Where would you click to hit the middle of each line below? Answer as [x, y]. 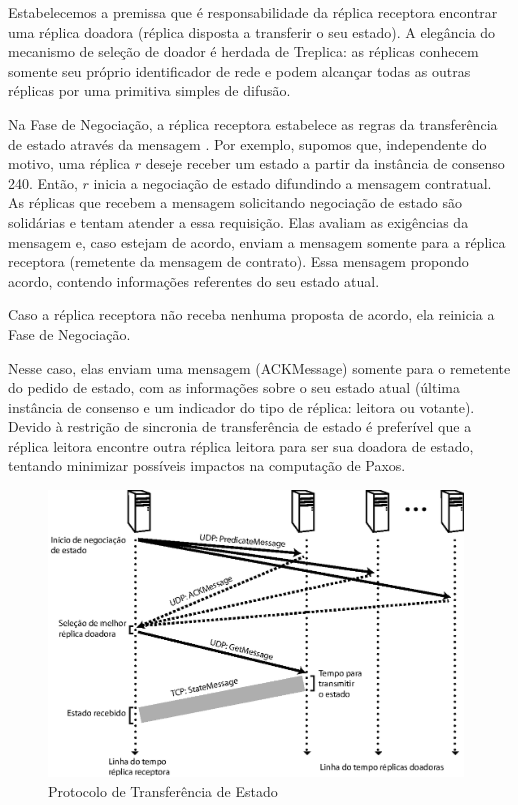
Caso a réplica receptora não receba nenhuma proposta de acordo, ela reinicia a [251, 314]
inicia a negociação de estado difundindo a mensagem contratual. [292, 182]
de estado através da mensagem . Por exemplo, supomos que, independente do [247, 143]
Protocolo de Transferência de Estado [163, 790]
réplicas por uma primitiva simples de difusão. [149, 90]
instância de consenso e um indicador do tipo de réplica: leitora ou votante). [241, 406]
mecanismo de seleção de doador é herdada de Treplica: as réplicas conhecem [243, 51]
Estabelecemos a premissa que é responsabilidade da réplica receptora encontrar [253, 12]
